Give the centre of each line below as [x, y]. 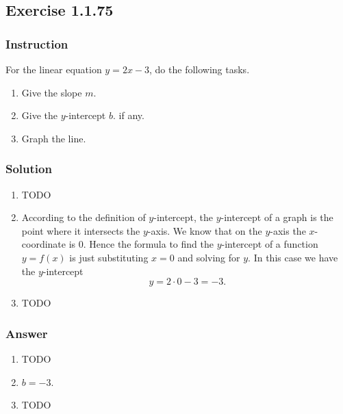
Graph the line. [54, 138]
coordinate [44, 244]
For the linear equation [54, 69]
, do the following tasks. [200, 69]
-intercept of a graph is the [277, 217]
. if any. [128, 115]
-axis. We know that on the [205, 230]
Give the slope [52, 92]
